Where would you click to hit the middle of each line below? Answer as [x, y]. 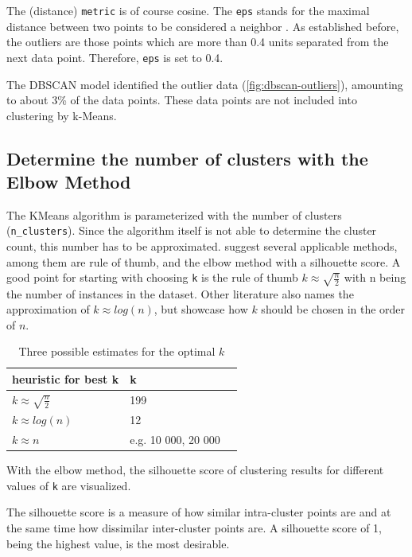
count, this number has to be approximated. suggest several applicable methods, [202, 246]
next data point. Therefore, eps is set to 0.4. [115, 57]
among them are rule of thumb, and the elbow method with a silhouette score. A [204, 261]
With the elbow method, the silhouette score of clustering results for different [195, 470]
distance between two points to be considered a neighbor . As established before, [203, 26]
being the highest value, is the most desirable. [118, 543]
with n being [375, 277]
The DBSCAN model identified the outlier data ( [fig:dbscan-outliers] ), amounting [205, 84]
